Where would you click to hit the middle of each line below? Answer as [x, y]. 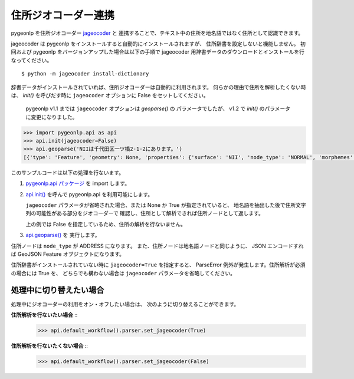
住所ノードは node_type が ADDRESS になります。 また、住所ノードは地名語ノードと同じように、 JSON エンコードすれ [157, 246]
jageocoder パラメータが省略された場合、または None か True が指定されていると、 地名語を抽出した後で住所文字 [166, 205]
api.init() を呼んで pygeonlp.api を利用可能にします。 [89, 194]
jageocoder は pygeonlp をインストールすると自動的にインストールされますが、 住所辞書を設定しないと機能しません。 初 [158, 44]
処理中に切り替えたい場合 [58, 290]
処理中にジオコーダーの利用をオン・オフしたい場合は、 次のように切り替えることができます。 [125, 304]
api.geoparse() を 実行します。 [63, 235]
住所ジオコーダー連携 [63, 15]
